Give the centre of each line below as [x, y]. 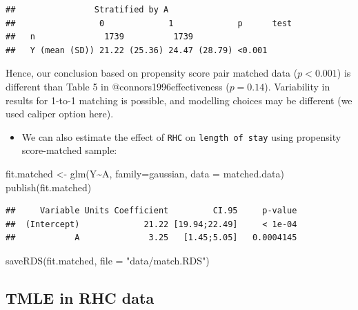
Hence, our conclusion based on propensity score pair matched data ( [152, 73]
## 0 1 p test [149, 23]
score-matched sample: [69, 150]
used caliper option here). [60, 114]
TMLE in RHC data [80, 297]
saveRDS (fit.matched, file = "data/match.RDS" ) [108, 260]
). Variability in [297, 86]
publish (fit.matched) [49, 187]
